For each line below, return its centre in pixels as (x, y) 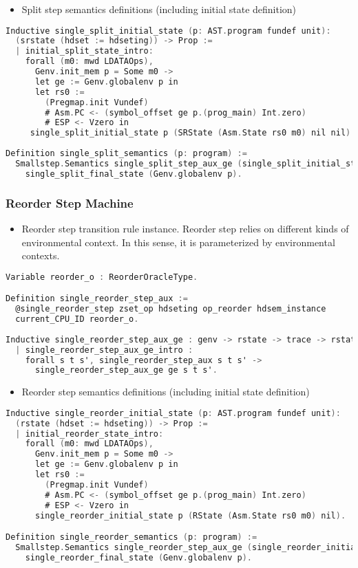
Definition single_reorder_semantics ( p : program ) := (131, 537)
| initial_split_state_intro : (84, 51)
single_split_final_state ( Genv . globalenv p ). (134, 174)
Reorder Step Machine (70, 203)
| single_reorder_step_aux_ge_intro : (104, 350)
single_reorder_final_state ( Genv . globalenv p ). (138, 557)
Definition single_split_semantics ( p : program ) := (126, 154)
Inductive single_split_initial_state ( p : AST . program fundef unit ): (168, 31)
